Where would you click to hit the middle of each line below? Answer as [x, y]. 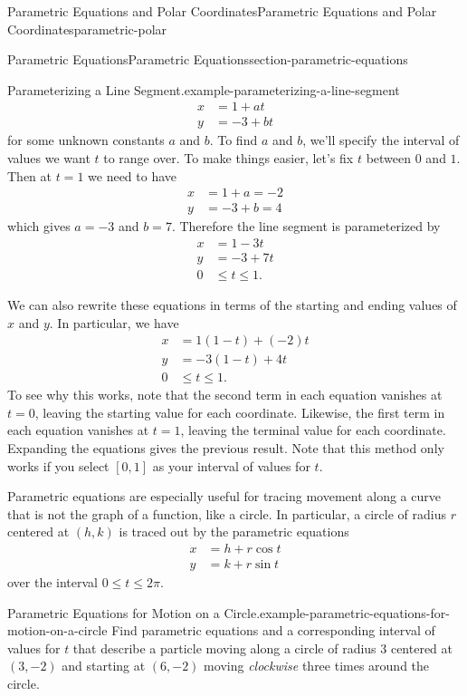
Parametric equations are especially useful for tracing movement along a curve [224, 496]
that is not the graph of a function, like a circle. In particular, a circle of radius [227, 513]
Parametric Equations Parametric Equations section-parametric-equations [208, 59]
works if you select [58, 465]
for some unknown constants [86, 140]
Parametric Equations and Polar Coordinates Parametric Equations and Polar [222, 11]
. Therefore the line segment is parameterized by [306, 226]
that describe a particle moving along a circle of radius [224, 648]
